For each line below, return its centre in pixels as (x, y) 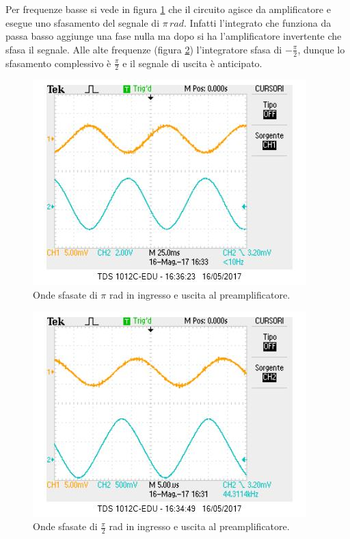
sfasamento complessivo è (58, 63)
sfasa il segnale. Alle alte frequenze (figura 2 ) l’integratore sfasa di (144, 49)
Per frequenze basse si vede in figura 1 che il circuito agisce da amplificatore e (168, 9)
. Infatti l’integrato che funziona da (258, 22)
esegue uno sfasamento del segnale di (83, 22)
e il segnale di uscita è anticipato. (192, 63)
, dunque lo (321, 49)
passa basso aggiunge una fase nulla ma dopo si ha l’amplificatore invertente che (174, 36)
